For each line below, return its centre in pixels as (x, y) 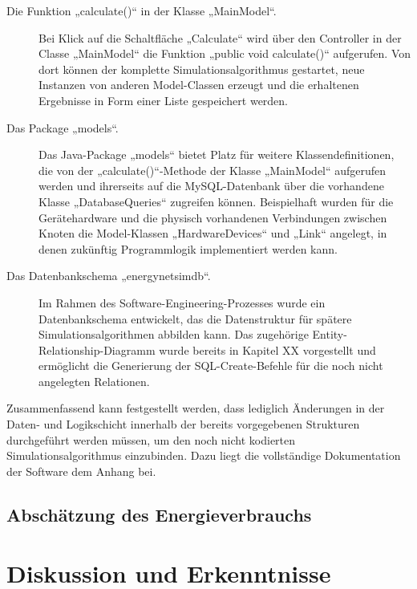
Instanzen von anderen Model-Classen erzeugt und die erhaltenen (199, 85)
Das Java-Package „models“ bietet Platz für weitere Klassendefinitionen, (217, 154)
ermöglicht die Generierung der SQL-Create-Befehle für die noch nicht (211, 366)
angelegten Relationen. (94, 381)
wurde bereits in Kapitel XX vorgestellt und (267, 349)
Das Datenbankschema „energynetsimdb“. (109, 276)
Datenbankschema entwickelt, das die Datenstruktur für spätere (195, 318)
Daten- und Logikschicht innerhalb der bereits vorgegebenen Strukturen (183, 424)
